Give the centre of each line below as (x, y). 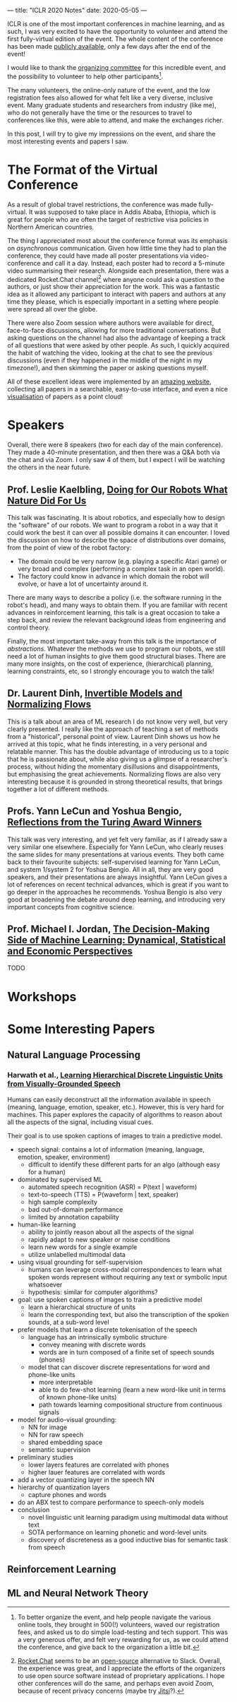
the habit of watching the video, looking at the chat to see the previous (110, 353)
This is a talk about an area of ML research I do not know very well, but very (117, 721)
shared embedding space (65, 1442)
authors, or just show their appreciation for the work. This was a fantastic (114, 287)
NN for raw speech (56, 1434)
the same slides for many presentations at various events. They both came (116, 854)
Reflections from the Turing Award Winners (105, 822)
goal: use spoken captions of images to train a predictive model (110, 1299)
